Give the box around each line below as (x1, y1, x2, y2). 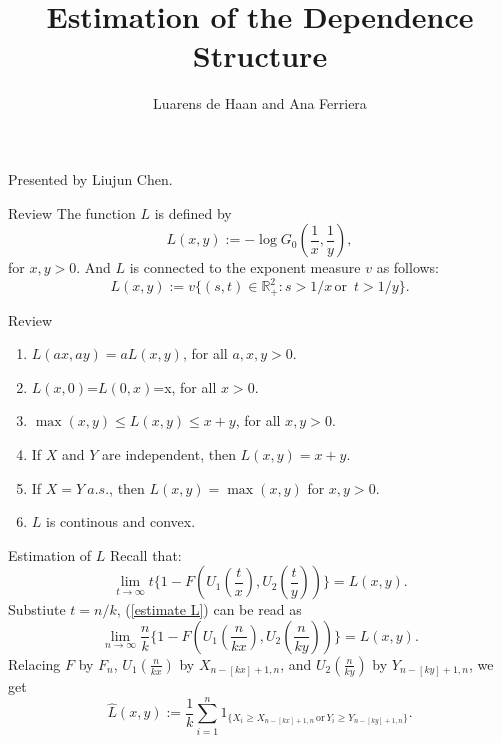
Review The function (8, 202, 136, 223)
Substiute (8, 599, 66, 620)
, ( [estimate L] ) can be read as (116, 599, 302, 620)
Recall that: (109, 544, 182, 565)
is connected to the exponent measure (129, 257, 361, 278)
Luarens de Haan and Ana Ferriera (153, 93, 367, 114)
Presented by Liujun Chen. (8, 168, 173, 189)
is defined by (154, 202, 232, 223)
